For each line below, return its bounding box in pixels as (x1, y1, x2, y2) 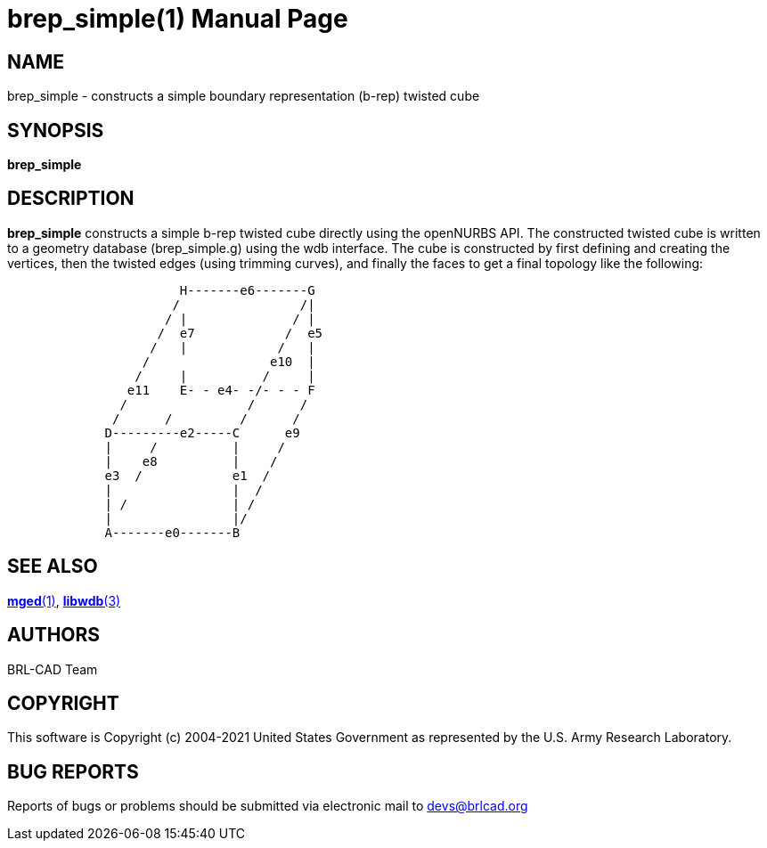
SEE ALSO (7, 555, 98, 578)
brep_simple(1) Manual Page (7, 4, 348, 34)
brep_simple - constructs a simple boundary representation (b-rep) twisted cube (7, 88, 480, 104)
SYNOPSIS (7, 118, 104, 142)
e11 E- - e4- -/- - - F (126, 382, 315, 397)
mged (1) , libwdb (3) (7, 592, 121, 608)
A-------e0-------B (104, 525, 241, 540)
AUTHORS (7, 624, 101, 647)
